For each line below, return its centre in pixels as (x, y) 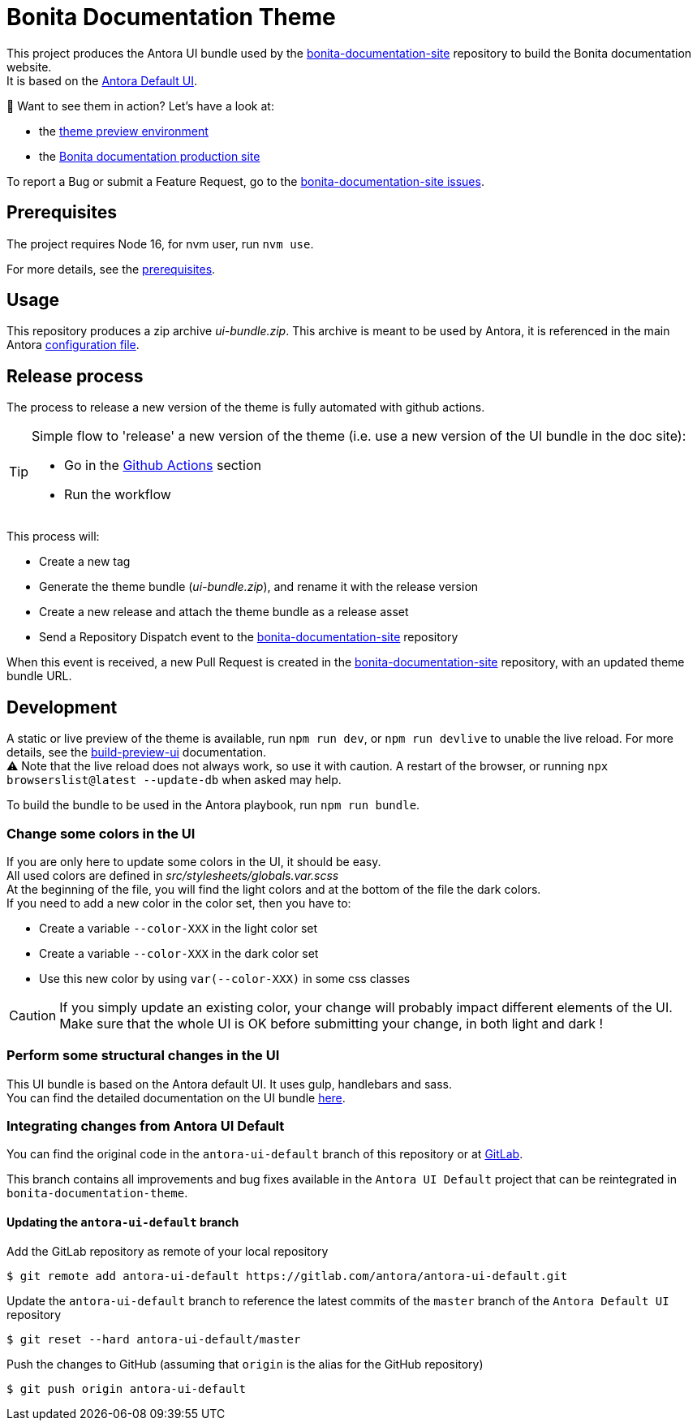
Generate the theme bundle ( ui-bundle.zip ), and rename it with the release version (259, 587)
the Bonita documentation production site (150, 156)
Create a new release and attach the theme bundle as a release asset (224, 612)
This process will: (53, 537)
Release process (75, 376)
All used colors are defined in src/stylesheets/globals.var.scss (173, 875)
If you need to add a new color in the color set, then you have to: (179, 903)
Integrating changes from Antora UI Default (146, 1126)
